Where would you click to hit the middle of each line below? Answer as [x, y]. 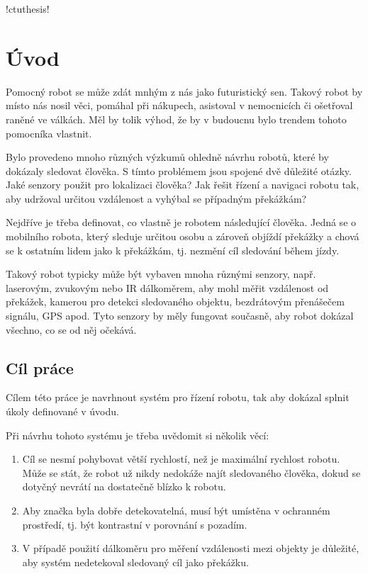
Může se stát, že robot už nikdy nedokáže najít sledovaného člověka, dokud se [191, 472]
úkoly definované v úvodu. [62, 411]
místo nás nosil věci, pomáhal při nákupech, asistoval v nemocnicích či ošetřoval [179, 105]
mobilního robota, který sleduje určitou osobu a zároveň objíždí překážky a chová [183, 236]
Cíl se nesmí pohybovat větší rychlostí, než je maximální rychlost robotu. [181, 459]
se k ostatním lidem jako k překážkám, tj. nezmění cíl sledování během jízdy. [173, 250]
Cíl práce [40, 367]
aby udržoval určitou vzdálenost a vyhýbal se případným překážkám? [156, 198]
